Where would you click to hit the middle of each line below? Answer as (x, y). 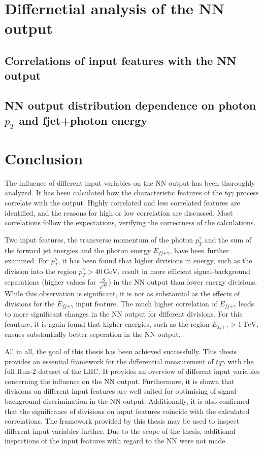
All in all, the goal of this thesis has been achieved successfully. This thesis (121, 351)
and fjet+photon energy (83, 120)
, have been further (199, 250)
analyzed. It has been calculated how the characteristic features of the (113, 193)
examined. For (27, 261)
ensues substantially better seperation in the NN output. (93, 334)
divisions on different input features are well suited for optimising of (110, 391)
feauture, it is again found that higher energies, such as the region (107, 323)
